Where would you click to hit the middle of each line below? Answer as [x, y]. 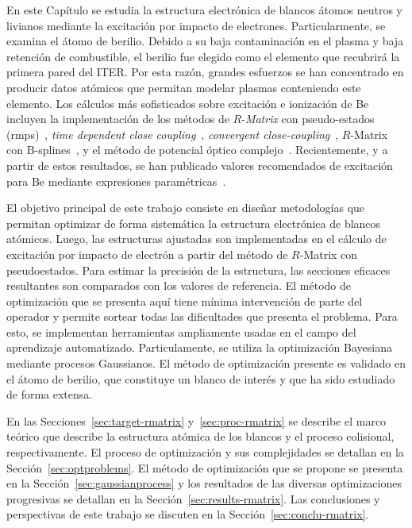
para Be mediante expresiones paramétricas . [116, 181]
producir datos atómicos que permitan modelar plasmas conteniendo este [184, 87]
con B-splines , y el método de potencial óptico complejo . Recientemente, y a [197, 150]
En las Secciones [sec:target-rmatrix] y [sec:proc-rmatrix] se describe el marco [196, 420]
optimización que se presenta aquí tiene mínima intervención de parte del [185, 301]
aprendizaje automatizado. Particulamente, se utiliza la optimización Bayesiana [199, 347]
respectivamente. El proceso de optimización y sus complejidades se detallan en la [205, 452]
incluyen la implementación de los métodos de [118, 119]
